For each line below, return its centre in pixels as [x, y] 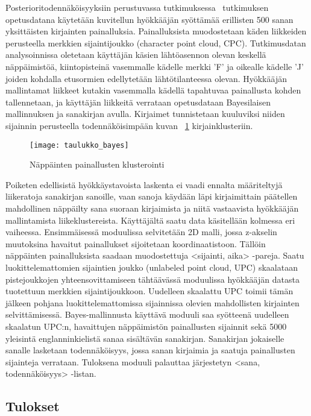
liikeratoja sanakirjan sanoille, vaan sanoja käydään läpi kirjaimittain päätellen [152, 196]
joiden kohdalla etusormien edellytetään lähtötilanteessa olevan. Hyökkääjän [146, 78]
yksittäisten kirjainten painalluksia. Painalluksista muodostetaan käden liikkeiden [156, 31]
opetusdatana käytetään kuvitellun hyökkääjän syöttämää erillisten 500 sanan [149, 19]
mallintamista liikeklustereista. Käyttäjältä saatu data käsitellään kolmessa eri [150, 220]
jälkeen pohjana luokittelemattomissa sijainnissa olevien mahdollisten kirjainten [152, 302]
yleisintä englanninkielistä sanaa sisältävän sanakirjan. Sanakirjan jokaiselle [145, 338]
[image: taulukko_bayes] [79, 145]
